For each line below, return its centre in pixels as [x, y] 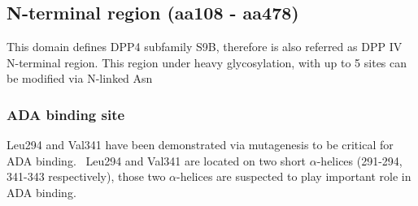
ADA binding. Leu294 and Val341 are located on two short [157, 160]
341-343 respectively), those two [86, 176]
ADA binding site [66, 114]
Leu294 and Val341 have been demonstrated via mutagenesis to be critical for [200, 145]
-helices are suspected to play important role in [294, 176]
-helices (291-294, [359, 160]
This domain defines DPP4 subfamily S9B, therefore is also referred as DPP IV [205, 47]
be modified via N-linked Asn [80, 78]
